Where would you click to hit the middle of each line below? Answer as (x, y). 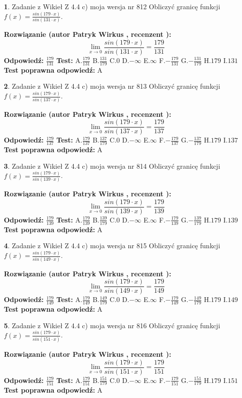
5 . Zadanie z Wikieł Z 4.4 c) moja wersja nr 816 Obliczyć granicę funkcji (112, 325)
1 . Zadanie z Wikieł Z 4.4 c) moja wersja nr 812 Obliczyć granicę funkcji (112, 6)
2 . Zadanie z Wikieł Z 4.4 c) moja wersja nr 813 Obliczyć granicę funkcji (112, 86)
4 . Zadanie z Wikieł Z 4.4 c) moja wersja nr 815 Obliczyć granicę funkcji (112, 246)
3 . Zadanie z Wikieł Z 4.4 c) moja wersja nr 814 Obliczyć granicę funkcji (112, 166)
